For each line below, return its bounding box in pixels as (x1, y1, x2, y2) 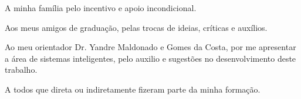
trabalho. (5, 63, 38, 76)
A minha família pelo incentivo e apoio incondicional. (5, 2, 197, 13)
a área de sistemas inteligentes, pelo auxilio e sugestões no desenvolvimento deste (5, 52, 296, 64)
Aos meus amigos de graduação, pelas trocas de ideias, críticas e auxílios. (5, 21, 268, 33)
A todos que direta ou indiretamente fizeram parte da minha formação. (5, 83, 261, 95)
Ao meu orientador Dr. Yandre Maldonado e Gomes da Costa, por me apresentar (5, 41, 296, 53)
